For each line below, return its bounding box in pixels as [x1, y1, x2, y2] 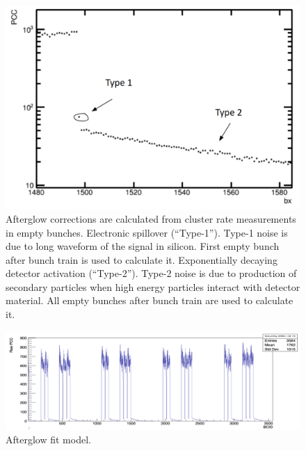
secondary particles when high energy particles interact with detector [6, 279, 300, 294]
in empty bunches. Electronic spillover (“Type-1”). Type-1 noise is [6, 225, 288, 239]
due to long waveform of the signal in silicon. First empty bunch [6, 239, 280, 253]
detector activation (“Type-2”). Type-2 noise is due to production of [6, 266, 297, 280]
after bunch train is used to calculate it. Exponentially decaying [6, 252, 277, 267]
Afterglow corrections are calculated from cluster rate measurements [6, 211, 296, 225]
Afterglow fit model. [6, 432, 91, 446]
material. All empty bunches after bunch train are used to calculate [6, 293, 293, 308]
